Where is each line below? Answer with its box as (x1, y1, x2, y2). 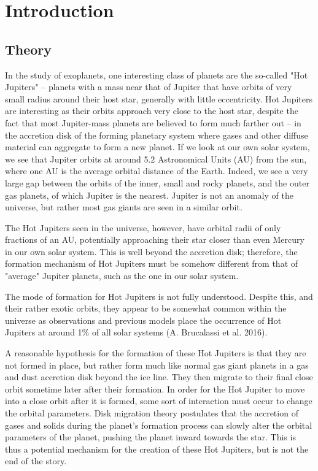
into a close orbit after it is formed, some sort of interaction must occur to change (5, 394, 312, 407)
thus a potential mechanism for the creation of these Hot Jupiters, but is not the (5, 442, 309, 455)
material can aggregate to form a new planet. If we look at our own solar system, (5, 140, 310, 153)
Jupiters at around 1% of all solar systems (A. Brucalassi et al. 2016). (5, 326, 268, 339)
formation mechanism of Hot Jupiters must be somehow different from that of (5, 257, 298, 270)
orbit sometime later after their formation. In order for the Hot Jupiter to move (5, 382, 305, 395)
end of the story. (5, 454, 67, 467)
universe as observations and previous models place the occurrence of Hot (5, 313, 282, 326)
